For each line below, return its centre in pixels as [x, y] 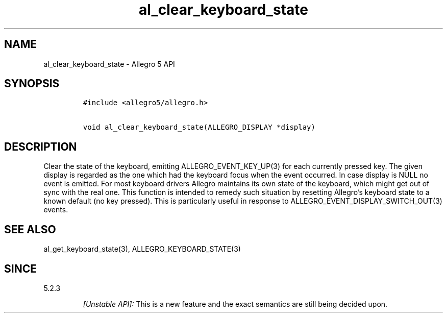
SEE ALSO [30, 229]
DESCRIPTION [41, 147]
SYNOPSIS [32, 84]
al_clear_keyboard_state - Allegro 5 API [109, 64]
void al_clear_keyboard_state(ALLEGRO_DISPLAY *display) [199, 127]
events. [56, 210]
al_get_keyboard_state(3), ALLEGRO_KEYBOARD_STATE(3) [142, 249]
